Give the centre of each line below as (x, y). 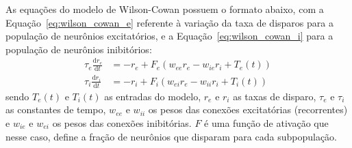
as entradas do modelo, (153, 96)
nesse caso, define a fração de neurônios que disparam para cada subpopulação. (172, 136)
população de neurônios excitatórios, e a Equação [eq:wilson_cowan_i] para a (169, 36)
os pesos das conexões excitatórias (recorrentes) (248, 109)
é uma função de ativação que (266, 122)
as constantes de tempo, (56, 109)
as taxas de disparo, (275, 96)
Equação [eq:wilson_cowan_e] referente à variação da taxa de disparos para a (169, 22)
